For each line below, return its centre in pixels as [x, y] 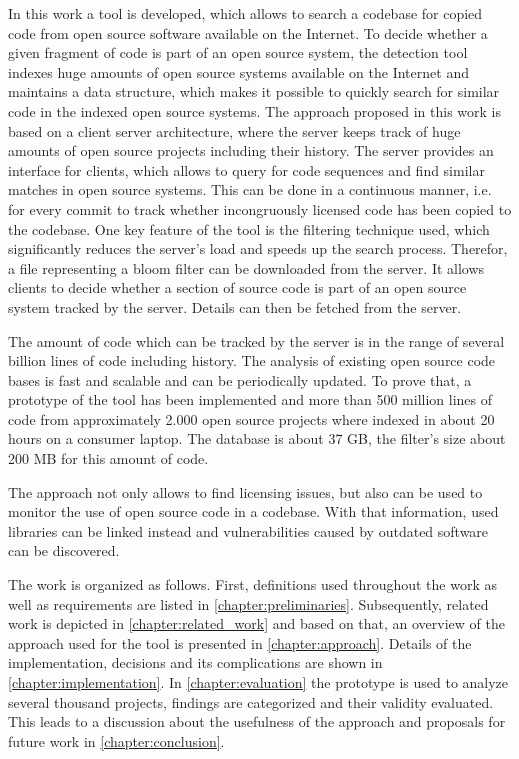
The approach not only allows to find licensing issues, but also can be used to [245, 491]
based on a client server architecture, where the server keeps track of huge [234, 130]
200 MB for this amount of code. [108, 458]
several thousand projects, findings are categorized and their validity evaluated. [251, 701]
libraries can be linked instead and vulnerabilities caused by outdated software [248, 530]
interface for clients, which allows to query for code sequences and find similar [246, 169]
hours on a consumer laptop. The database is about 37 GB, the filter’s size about [257, 438]
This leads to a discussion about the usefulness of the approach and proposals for [257, 721]
